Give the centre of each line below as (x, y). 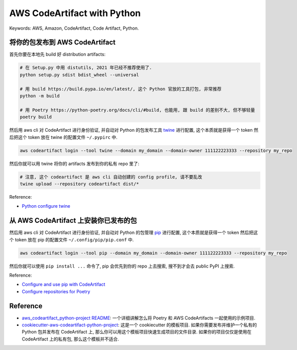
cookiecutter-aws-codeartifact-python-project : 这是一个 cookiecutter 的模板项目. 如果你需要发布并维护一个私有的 (139, 325)
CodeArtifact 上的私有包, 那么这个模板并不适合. (70, 339)
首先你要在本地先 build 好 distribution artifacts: (57, 54)
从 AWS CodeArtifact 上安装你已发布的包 (73, 221)
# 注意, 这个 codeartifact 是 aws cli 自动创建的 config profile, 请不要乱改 (111, 177)
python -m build (40, 96)
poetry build (36, 117)
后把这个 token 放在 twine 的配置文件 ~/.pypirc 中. (63, 137)
